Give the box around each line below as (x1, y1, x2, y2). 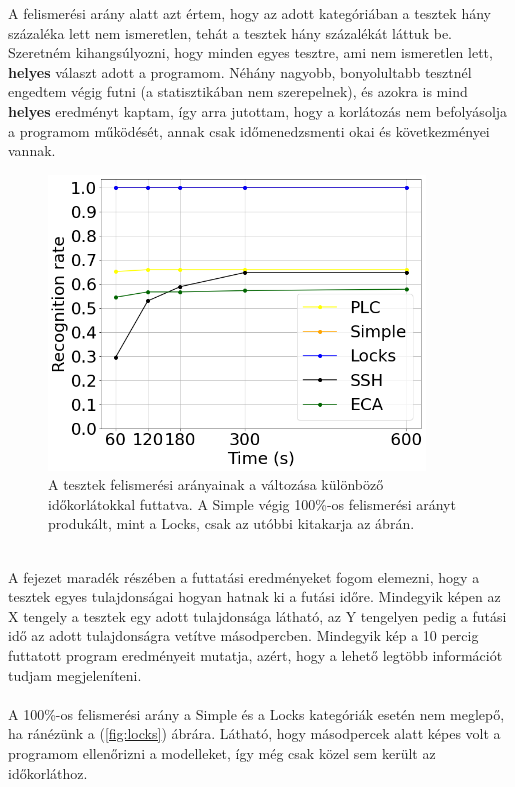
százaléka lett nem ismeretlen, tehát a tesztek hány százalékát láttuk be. (8, 22, 452, 43)
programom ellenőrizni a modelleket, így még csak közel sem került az (8, 742, 436, 763)
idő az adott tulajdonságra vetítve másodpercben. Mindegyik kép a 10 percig (8, 625, 479, 646)
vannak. (8, 140, 56, 161)
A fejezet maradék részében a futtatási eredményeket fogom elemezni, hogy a (8, 566, 480, 587)
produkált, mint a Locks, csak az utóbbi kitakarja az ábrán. (48, 513, 415, 534)
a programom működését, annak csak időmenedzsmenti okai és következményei (8, 120, 490, 141)
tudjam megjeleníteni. (8, 664, 142, 685)
